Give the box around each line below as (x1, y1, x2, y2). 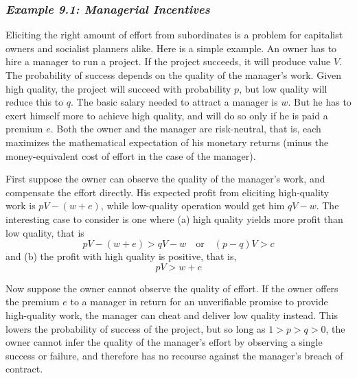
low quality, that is (5, 225, 84, 239)
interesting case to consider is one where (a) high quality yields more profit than (5, 211, 343, 226)
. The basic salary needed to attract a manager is (71, 95, 278, 109)
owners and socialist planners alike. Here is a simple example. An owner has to (5, 40, 337, 55)
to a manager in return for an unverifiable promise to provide (70, 294, 328, 309)
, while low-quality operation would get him (100, 198, 285, 213)
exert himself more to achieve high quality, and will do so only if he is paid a (5, 108, 328, 122)
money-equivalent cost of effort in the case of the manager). (5, 148, 256, 163)
